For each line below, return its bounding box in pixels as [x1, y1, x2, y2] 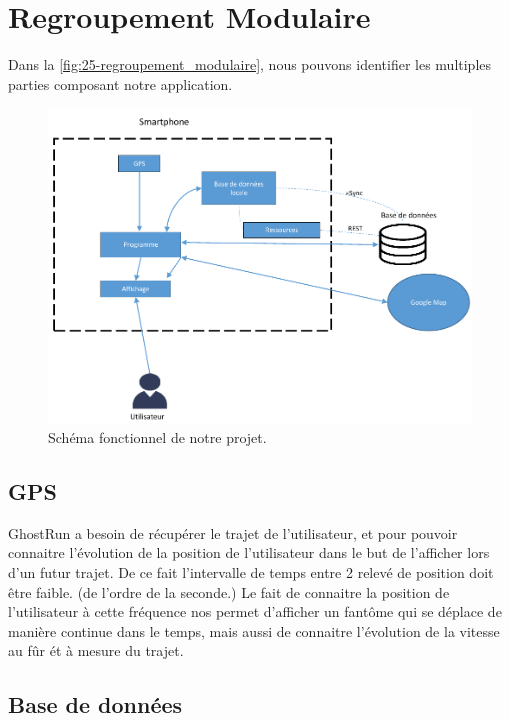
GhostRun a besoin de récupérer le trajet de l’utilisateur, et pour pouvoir [8, 522, 458, 543]
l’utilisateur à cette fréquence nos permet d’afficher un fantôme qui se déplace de [8, 601, 502, 622]
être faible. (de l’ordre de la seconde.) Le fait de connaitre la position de [8, 581, 450, 602]
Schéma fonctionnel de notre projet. [48, 426, 267, 447]
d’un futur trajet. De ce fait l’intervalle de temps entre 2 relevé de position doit [8, 561, 494, 582]
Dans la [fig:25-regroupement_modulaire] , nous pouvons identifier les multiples [8, 54, 492, 75]
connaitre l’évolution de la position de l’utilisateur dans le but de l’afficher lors [8, 542, 490, 563]
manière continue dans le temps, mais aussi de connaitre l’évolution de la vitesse [8, 620, 500, 641]
